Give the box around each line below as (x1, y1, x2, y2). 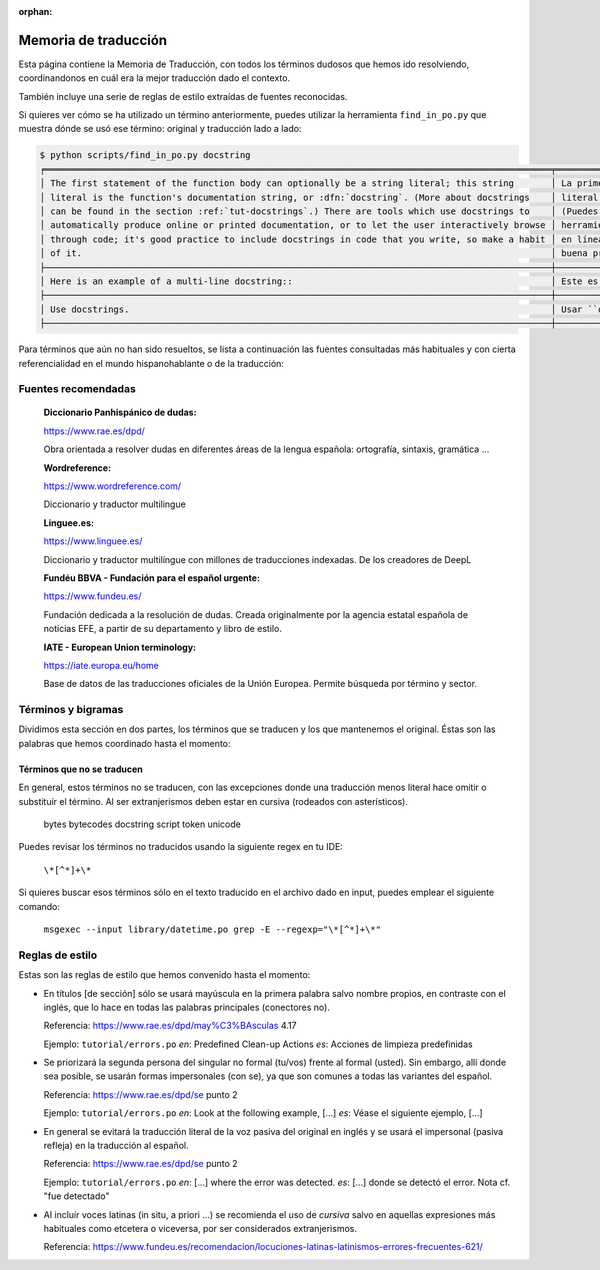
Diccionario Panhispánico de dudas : (43, 406, 197, 419)
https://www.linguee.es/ (43, 535, 143, 547)
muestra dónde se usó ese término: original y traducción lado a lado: (18, 123, 302, 135)
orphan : (18, 6, 53, 17)
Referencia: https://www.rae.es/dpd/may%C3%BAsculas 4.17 (43, 1020, 297, 1032)
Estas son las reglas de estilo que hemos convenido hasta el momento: (18, 969, 311, 981)
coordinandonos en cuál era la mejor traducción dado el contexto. (18, 72, 290, 84)
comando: (18, 900, 60, 912)
